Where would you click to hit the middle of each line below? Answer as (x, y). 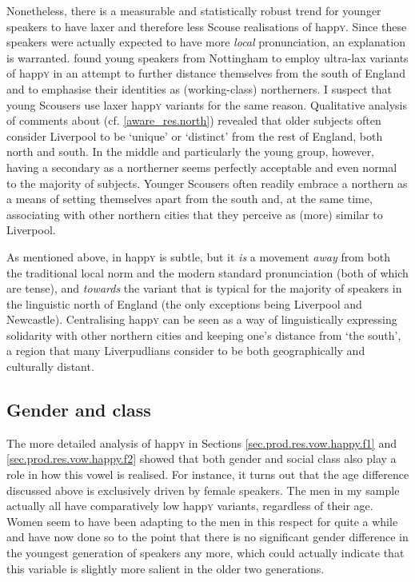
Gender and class (79, 410)
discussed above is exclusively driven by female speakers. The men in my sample (203, 490)
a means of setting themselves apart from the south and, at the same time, (190, 199)
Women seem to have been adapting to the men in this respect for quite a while (202, 521)
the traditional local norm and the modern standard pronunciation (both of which (207, 272)
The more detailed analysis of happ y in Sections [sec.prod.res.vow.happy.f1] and (202, 442)
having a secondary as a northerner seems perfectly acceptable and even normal (202, 167)
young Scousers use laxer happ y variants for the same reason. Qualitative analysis (207, 104)
